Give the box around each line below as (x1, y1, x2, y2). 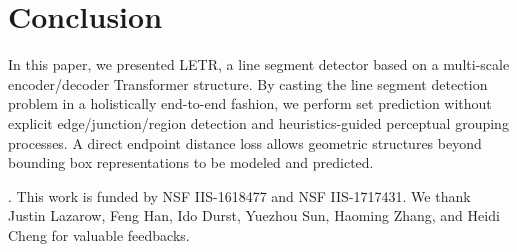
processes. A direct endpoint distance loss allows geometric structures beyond (8, 132, 482, 153)
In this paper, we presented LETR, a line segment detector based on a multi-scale (8, 54, 510, 75)
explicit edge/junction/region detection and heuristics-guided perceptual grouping (8, 112, 509, 133)
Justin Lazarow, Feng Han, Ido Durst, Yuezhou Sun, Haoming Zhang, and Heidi (8, 205, 500, 226)
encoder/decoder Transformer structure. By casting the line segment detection (8, 73, 488, 94)
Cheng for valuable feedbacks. (8, 224, 190, 245)
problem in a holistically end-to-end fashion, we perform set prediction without (8, 93, 492, 114)
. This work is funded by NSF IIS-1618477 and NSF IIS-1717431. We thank (8, 185, 471, 206)
